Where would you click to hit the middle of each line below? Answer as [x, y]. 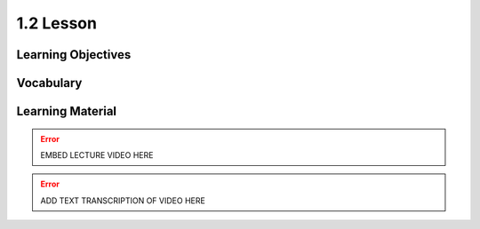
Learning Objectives [74, 55]
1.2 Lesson [57, 23]
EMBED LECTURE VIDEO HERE [97, 154]
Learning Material [67, 111]
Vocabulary [49, 83]
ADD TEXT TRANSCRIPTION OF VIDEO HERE [123, 201]
